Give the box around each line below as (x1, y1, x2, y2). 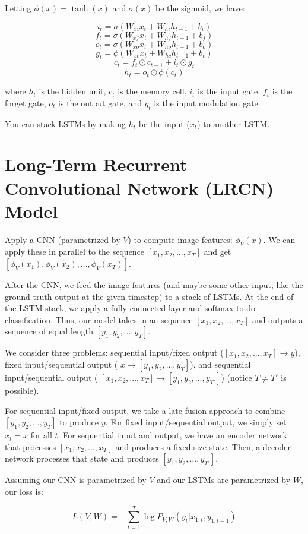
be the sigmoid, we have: (155, 2, 245, 14)
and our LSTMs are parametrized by (157, 473, 291, 486)
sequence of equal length (5, 325, 94, 337)
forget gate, (5, 96, 46, 109)
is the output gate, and (58, 96, 142, 109)
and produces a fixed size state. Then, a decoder (115, 440, 291, 453)
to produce (59, 416, 99, 428)
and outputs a (252, 313, 303, 326)
